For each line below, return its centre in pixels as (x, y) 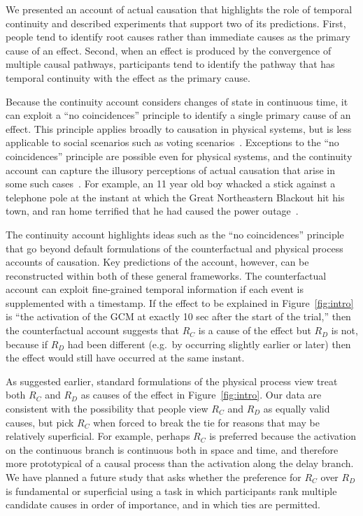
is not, (344, 330)
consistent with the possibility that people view (107, 409)
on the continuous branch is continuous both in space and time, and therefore (172, 449)
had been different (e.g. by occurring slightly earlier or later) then (209, 344)
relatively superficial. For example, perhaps (98, 436)
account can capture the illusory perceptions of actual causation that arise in (171, 170)
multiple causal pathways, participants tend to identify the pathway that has (170, 64)
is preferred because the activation (283, 436)
